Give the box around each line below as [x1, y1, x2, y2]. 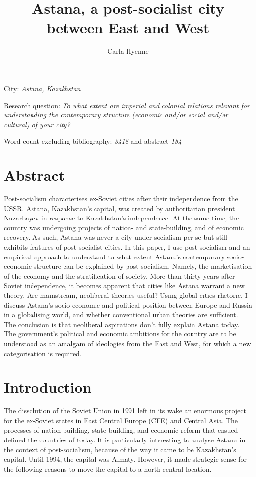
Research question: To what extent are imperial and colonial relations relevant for [4, 100, 250, 110]
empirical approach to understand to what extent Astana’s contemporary [4, 251, 225, 261]
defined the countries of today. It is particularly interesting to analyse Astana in [4, 435, 246, 444]
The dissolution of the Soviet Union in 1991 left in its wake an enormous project [4, 405, 246, 416]
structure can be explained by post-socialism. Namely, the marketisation [33, 261, 252, 271]
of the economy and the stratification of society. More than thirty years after [4, 270, 235, 281]
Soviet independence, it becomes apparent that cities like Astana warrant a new [4, 280, 245, 291]
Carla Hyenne [107, 46, 149, 56]
